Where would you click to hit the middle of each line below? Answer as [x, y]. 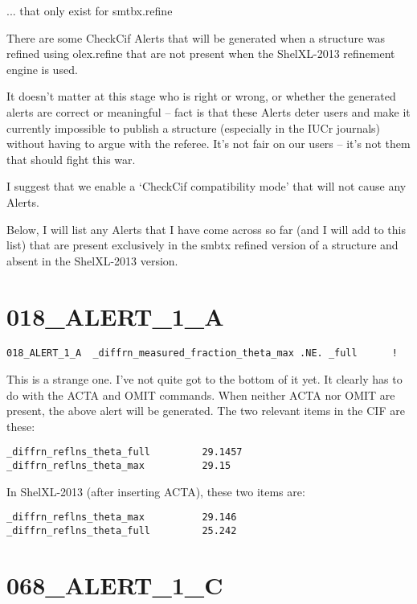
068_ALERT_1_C [115, 584]
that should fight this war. [71, 159]
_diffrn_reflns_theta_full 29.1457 [125, 452]
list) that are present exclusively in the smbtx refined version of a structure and [202, 245]
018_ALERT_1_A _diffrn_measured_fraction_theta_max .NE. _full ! [202, 353]
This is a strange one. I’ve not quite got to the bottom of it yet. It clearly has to [204, 379]
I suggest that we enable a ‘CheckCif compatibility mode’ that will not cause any [206, 186]
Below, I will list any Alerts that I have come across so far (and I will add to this [206, 229]
